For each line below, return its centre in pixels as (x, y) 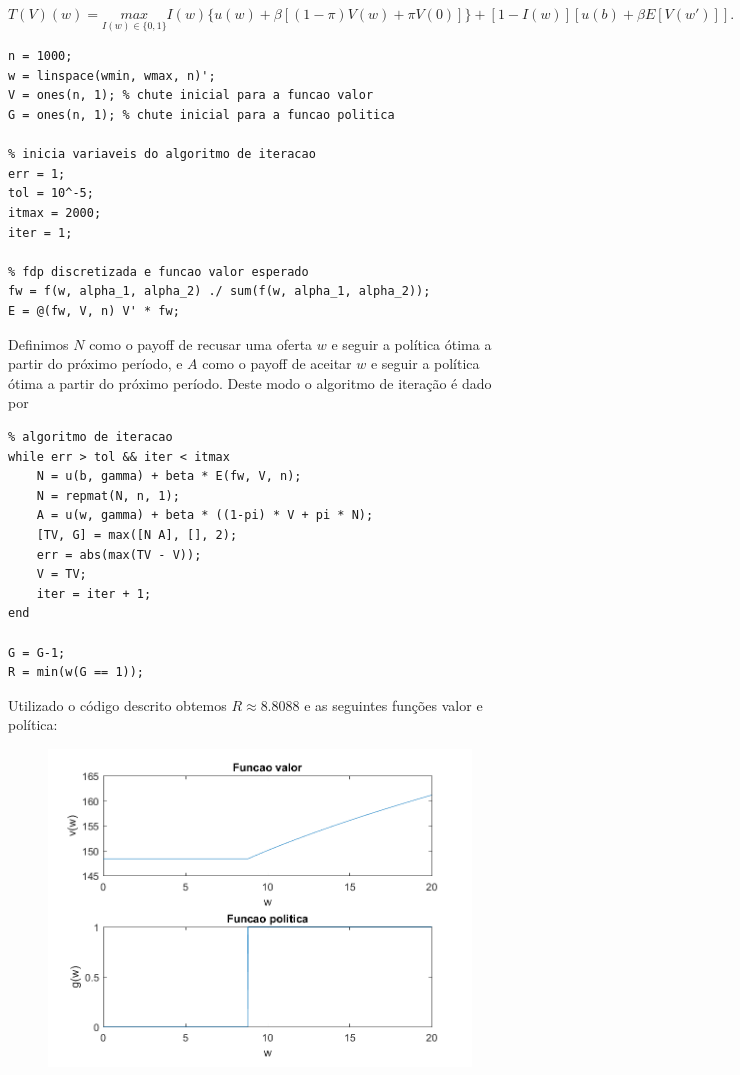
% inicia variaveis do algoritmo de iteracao (162, 154)
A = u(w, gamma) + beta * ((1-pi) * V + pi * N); (205, 515)
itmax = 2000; (55, 213)
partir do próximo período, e (95, 363)
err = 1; (37, 173)
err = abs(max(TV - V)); (119, 554)
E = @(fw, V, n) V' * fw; (94, 311)
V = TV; (61, 574)
